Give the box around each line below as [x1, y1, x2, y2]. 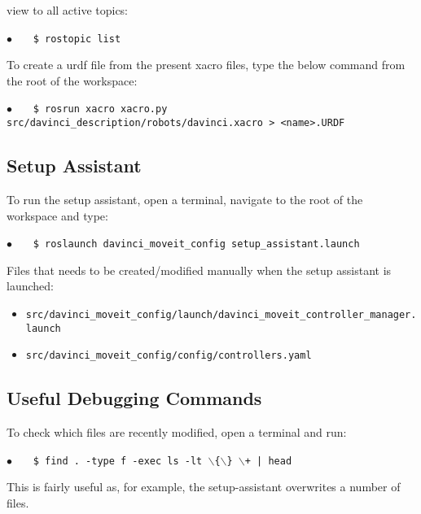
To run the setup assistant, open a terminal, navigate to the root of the [7, 190, 363, 207]
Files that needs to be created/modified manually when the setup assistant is [7, 261, 392, 278]
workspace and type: [7, 207, 108, 224]
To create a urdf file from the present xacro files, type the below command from [7, 56, 406, 73]
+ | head [244, 455, 292, 467]
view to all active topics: [7, 2, 129, 18]
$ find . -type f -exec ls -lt [33, 455, 203, 467]
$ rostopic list [33, 33, 121, 45]
